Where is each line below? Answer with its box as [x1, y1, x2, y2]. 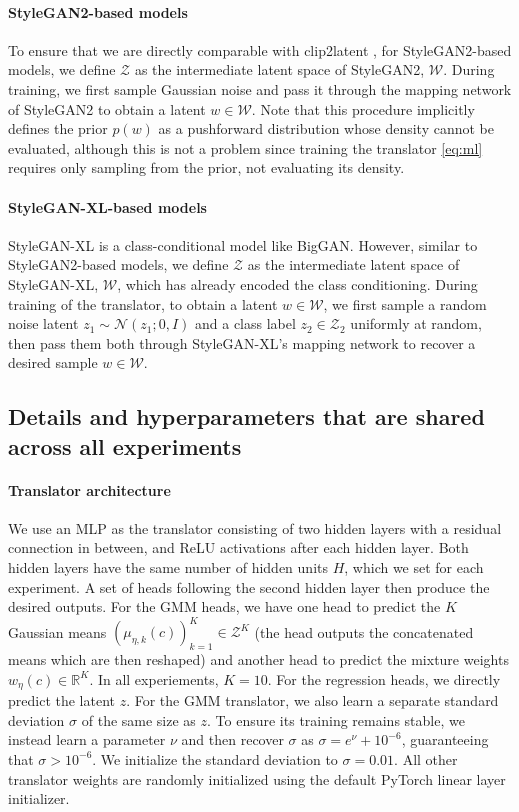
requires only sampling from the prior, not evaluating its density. [8, 157, 405, 178]
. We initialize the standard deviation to [92, 748, 338, 769]
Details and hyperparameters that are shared [8, 401, 485, 432]
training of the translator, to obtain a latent [8, 293, 278, 314]
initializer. [8, 788, 70, 809]
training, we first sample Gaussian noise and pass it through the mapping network [8, 78, 512, 99]
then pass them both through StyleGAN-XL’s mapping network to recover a [8, 332, 476, 353]
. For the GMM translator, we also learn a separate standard [126, 690, 499, 711]
